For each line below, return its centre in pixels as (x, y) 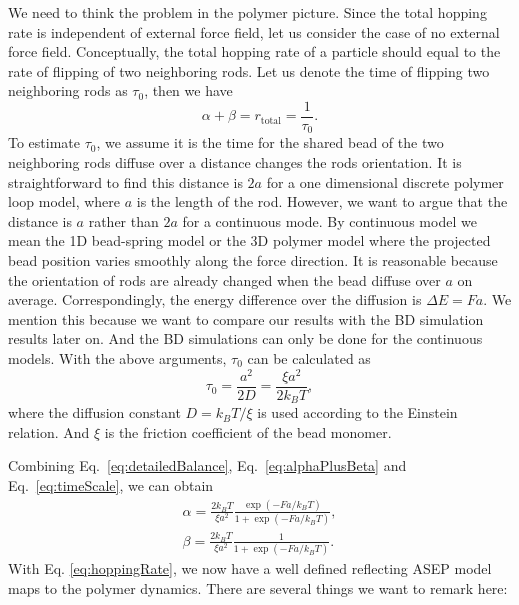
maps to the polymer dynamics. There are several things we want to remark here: (258, 587)
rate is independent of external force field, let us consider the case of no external (254, 31)
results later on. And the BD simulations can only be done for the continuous (245, 338)
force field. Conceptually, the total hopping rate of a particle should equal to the (254, 51)
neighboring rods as (68, 90)
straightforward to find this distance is (125, 181)
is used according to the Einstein (357, 412)
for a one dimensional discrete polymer (385, 181)
